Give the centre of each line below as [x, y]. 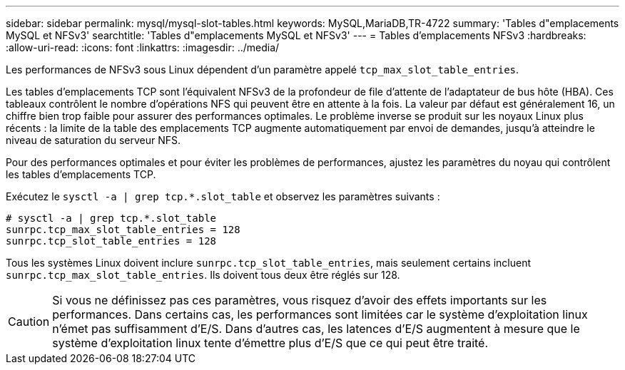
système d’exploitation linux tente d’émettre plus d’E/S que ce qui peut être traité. [270, 343]
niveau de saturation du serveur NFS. [93, 140]
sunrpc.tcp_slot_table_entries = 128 [111, 241]
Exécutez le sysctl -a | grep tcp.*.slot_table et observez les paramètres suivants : [223, 196]
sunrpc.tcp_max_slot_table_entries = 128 [123, 230]
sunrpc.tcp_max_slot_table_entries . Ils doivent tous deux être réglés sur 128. [203, 275]
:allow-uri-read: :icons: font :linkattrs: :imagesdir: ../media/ [143, 47]
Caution [29, 322]
